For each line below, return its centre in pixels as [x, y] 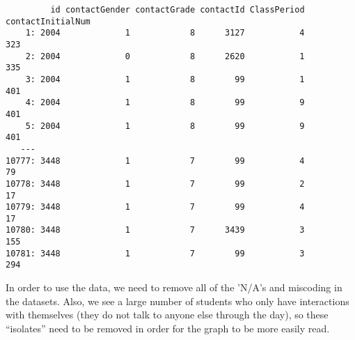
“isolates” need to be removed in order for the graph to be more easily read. [168, 328]
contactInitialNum [48, 21]
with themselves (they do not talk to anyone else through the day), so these [167, 315]
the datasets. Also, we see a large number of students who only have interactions [177, 301]
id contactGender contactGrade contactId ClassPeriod [177, 10]
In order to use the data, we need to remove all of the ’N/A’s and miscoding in [174, 287]
